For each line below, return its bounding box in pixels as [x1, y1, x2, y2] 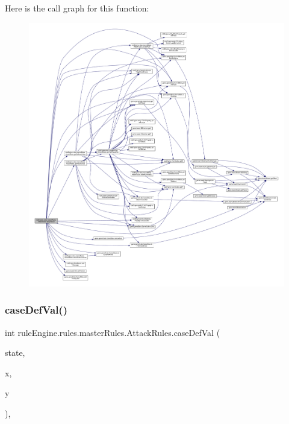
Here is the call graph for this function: [5, 2, 149, 14]
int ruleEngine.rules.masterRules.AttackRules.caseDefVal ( [5, 326, 220, 338]
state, [5, 346, 25, 359]
